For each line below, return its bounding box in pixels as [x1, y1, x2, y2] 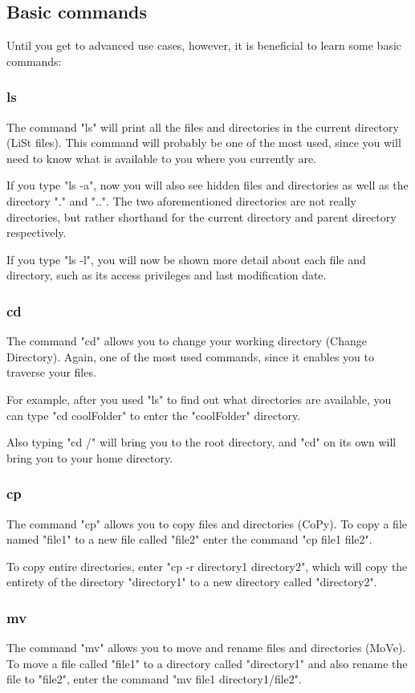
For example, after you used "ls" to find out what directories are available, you [6, 390, 392, 407]
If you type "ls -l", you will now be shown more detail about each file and [6, 251, 366, 267]
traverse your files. [6, 364, 96, 381]
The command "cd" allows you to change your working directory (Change [6, 332, 367, 349]
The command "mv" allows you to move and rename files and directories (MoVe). [6, 639, 406, 656]
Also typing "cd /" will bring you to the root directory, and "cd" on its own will [6, 434, 397, 450]
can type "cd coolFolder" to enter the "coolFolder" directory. [6, 406, 301, 423]
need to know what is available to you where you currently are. [6, 149, 316, 166]
